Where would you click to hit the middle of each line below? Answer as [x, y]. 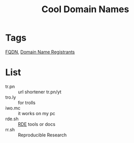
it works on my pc [37, 113]
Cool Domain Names [85, 9]
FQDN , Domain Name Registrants [40, 52]
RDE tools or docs [37, 124]
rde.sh [12, 119]
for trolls [27, 102]
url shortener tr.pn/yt [40, 92]
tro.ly [11, 97]
